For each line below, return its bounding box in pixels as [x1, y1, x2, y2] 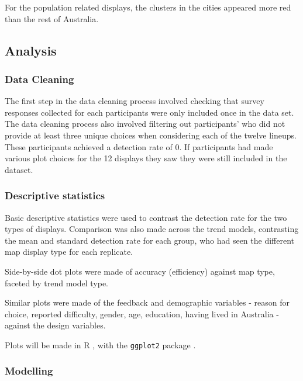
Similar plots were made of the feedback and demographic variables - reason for [5, 296, 290, 309]
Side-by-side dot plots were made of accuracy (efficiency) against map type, [5, 265, 275, 277]
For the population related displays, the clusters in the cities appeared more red [5, 1, 291, 13]
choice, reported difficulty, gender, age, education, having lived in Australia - [5, 307, 279, 320]
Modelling [5, 363, 53, 378]
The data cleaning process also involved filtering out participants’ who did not [5, 117, 285, 130]
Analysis [5, 41, 57, 59]
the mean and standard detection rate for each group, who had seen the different [5, 234, 295, 246]
